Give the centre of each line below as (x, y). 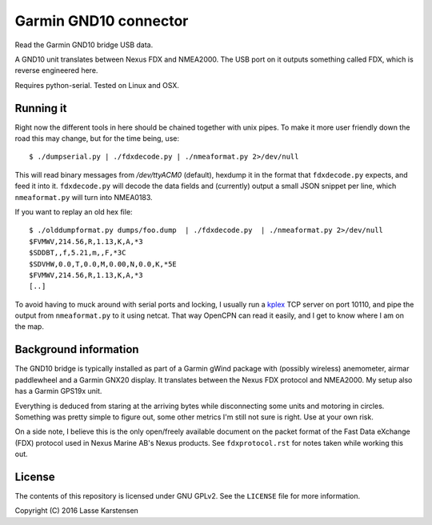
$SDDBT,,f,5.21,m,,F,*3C (78, 253)
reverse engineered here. (56, 70)
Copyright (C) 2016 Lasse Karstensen (77, 511)
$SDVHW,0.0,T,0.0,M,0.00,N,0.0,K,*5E (103, 264)
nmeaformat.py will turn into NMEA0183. (84, 197)
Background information (77, 349)
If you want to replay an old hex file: (74, 211)
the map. (29, 327)
